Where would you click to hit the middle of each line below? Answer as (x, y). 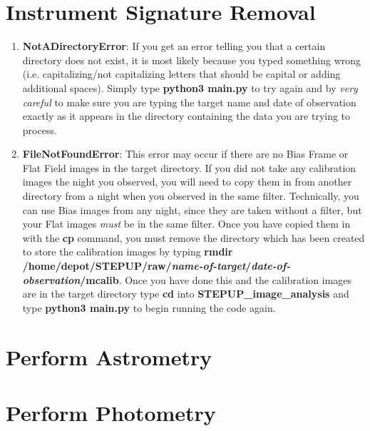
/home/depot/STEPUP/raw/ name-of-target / (137, 266)
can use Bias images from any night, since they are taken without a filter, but (192, 209)
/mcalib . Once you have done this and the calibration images (216, 279)
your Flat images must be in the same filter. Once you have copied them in (186, 224)
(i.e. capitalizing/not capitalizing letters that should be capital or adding (181, 74)
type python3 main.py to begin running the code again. (149, 307)
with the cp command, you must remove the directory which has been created (194, 237)
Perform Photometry (111, 412)
